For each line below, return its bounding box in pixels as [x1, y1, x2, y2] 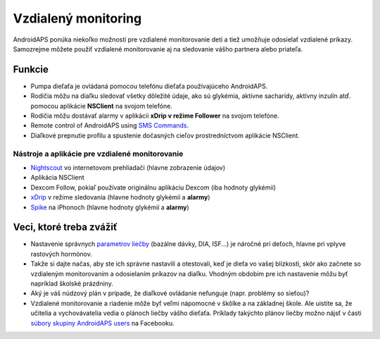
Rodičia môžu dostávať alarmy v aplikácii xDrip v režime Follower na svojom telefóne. [30, 111, 279, 120]
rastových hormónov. [30, 249, 93, 258]
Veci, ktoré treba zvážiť [13, 221, 118, 233]
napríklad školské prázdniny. [30, 279, 114, 288]
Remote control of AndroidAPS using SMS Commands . [30, 121, 189, 130]
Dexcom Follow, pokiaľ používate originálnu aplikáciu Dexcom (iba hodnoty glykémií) [30, 183, 277, 192]
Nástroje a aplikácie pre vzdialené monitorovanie [13, 149, 184, 159]
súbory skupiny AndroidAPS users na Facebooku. [30, 319, 175, 327]
